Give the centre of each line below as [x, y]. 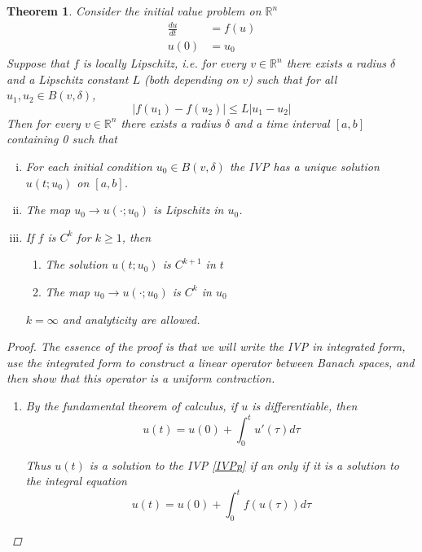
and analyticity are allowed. [131, 319]
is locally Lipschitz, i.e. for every [165, 63]
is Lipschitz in [188, 210]
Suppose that [38, 63]
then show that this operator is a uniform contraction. [141, 378]
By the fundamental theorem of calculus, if [132, 405]
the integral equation [76, 481]
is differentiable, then [305, 405]
